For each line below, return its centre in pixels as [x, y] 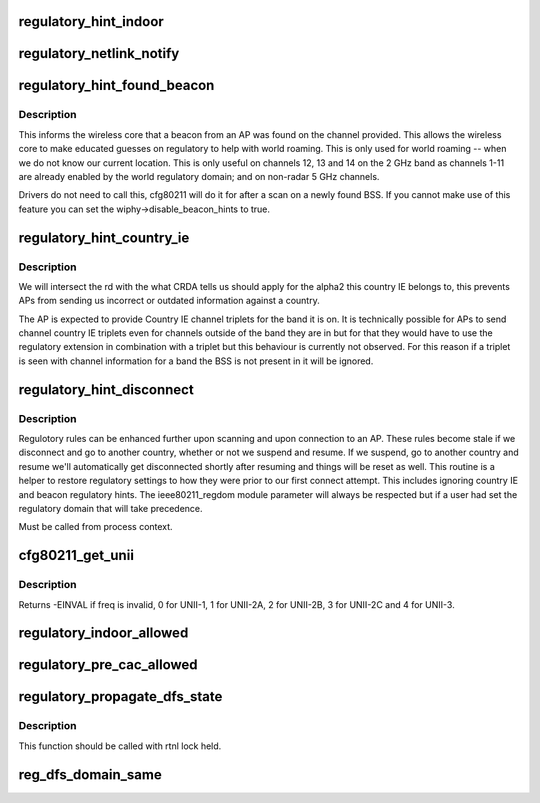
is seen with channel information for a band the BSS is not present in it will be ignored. [196, 361]
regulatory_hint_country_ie [104, 237]
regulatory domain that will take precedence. [111, 508]
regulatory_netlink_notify [99, 53]
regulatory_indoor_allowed [103, 633]
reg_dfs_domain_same [90, 774]
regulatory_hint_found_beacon [116, 85]
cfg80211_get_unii [76, 555]
